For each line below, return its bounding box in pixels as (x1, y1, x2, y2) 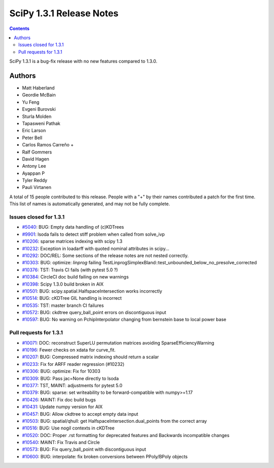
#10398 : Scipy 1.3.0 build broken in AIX (22, 281, 104, 287)
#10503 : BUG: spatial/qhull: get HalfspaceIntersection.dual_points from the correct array (22, 418, 208, 424)
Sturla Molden (22, 113, 52, 119)
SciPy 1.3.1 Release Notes (9, 8, 119, 19)
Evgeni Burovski (22, 106, 56, 112)
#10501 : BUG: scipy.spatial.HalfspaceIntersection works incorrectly (22, 288, 162, 294)
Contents (9, 25, 30, 32)
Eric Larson (22, 128, 46, 134)
